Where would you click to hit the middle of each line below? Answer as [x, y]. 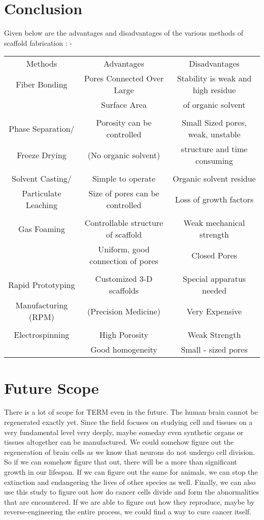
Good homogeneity [124, 350]
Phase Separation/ [42, 128]
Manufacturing [42, 305]
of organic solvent [214, 105]
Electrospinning [42, 335]
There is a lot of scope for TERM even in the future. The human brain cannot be [131, 412]
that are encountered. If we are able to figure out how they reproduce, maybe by [129, 501]
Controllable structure [124, 223]
